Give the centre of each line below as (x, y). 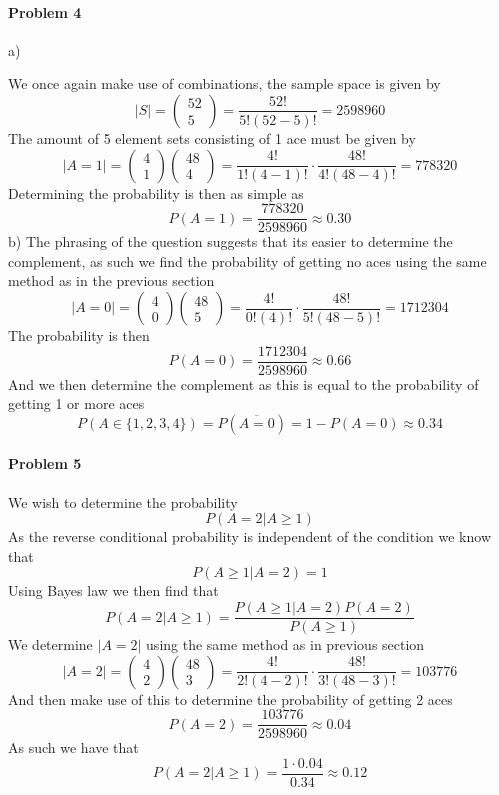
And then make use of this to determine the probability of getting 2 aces (230, 698)
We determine (50, 644)
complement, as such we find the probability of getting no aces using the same (247, 260)
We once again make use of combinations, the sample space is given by (224, 83)
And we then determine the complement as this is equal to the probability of (243, 383)
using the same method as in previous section (285, 644)
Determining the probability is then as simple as (156, 192)
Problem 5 (45, 463)
